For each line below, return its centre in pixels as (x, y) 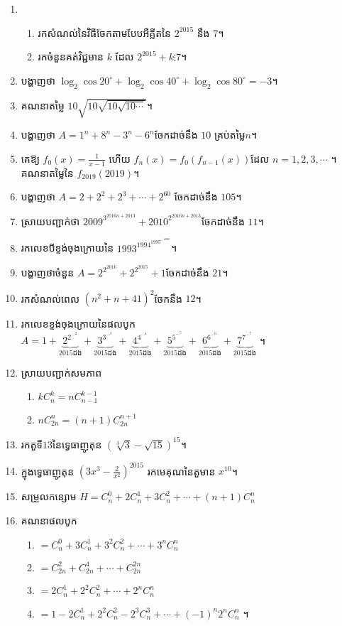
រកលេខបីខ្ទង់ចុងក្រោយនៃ (67, 248)
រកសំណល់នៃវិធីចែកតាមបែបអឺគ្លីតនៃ (105, 32)
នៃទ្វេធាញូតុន (77, 444)
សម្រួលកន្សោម (49, 496)
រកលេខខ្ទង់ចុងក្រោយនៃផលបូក (78, 324)
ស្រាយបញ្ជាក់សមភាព (61, 372)
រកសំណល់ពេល (50, 298)
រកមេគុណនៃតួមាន (181, 471)
